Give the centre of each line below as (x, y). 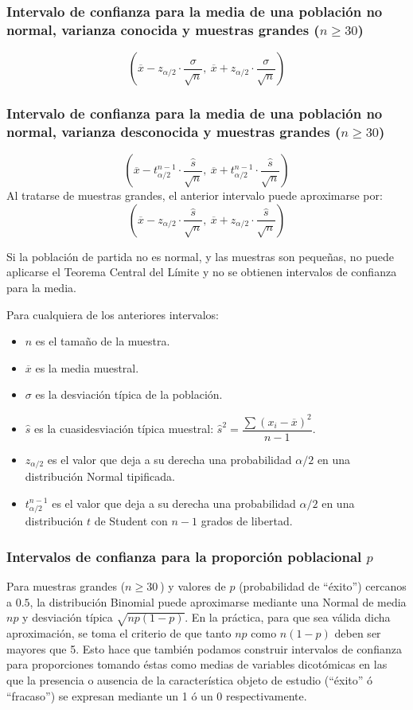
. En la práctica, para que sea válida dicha (288, 617)
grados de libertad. (247, 521)
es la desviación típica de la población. (129, 394)
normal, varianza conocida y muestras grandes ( (163, 29)
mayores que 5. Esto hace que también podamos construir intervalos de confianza (204, 648)
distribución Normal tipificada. (100, 476)
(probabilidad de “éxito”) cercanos (323, 586)
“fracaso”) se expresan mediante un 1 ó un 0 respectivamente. (157, 695)
